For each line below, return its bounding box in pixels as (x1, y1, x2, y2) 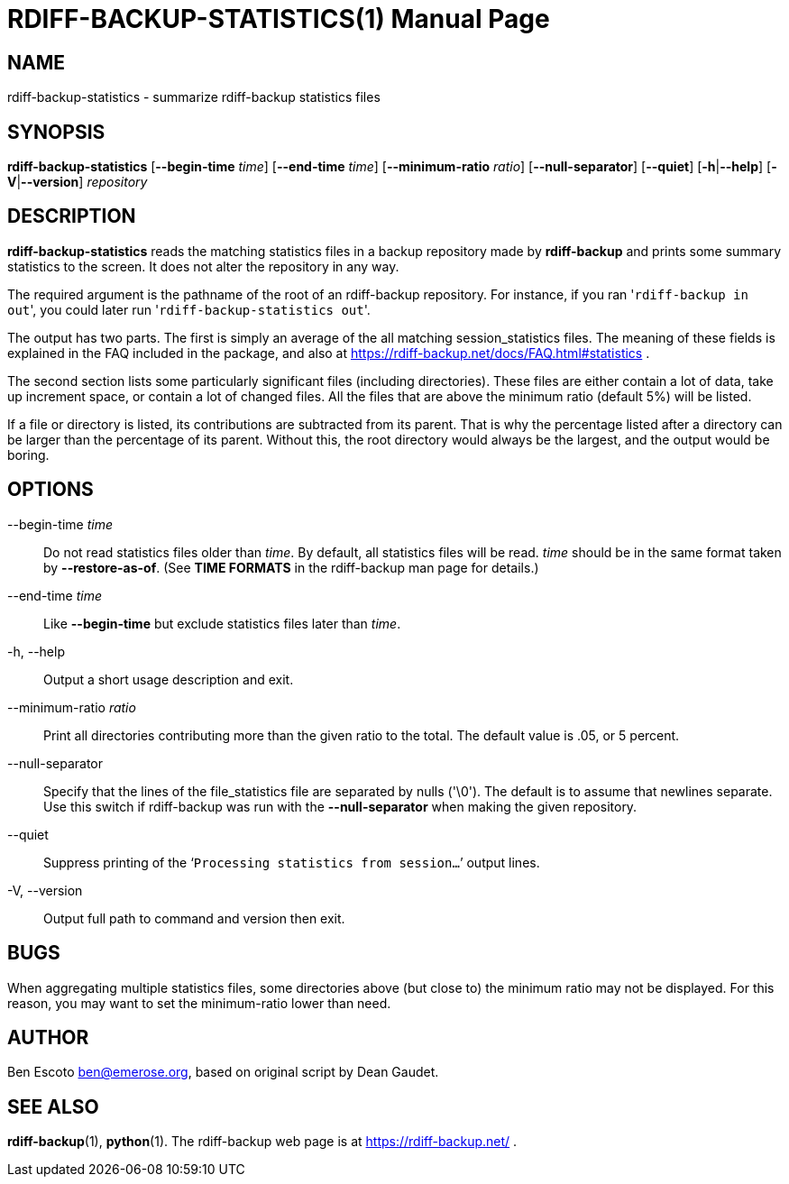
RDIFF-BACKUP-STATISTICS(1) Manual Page (7, 4, 550, 34)
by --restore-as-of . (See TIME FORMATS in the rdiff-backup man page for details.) (43, 559, 539, 575)
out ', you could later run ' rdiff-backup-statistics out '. (7, 301, 371, 317)
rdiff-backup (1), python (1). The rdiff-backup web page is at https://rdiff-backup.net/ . (7, 1134, 518, 1150)
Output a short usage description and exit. (43, 671, 294, 687)
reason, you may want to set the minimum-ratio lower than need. (7, 995, 391, 1011)
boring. (7, 446, 50, 463)
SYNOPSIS (7, 120, 106, 143)
